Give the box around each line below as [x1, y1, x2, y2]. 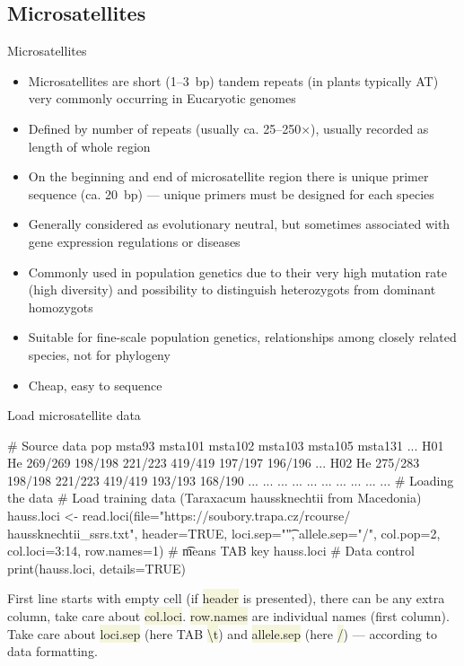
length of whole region [28, 136, 151, 155]
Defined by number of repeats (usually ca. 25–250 [28, 118, 302, 137]
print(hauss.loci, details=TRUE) [7, 558, 187, 577]
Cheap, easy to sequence [28, 375, 162, 394]
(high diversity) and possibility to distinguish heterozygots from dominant [28, 280, 436, 299]
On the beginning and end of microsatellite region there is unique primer [28, 167, 429, 186]
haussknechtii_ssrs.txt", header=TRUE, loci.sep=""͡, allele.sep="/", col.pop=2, [7, 523, 441, 542]
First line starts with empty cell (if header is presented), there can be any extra [7, 589, 445, 608]
